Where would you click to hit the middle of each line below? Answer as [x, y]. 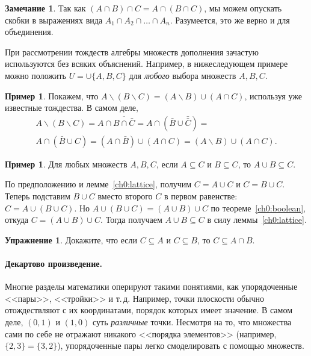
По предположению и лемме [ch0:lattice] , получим [98, 184]
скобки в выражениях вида [54, 20]
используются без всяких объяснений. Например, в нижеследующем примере [146, 64]
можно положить [35, 75]
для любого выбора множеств [183, 75]
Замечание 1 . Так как [45, 8]
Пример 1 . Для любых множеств [66, 164]
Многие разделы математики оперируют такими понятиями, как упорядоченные [151, 286]
